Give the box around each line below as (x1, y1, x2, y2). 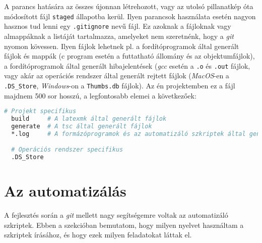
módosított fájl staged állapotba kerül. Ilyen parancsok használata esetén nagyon (4, 11, 256, 21)
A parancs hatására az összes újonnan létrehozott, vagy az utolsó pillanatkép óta (4, 1, 253, 11)
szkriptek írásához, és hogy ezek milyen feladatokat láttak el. (4, 229, 192, 240)
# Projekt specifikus (4, 108, 77, 115)
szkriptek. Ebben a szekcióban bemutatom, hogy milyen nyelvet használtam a (4, 219, 244, 230)
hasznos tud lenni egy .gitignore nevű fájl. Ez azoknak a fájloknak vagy (4, 21, 231, 31)
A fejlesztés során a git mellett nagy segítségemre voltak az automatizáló (4, 210, 228, 220)
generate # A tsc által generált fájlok (11, 122, 152, 130)
